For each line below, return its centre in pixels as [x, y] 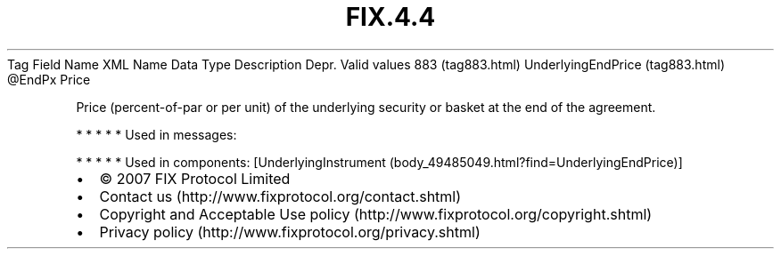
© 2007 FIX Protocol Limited [195, 178]
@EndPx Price [49, 79]
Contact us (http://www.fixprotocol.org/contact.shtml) [280, 196]
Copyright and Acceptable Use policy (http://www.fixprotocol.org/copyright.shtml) [376, 214]
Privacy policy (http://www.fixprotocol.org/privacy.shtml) [290, 232]
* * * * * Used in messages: [156, 134]
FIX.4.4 [390, 17]
